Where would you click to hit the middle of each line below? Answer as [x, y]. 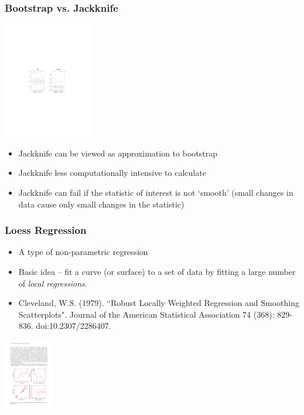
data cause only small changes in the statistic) [101, 204]
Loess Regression [46, 230]
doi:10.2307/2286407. [74, 326]
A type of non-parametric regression [83, 252]
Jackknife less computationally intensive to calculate [112, 173]
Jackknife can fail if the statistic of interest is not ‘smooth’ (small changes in [156, 192]
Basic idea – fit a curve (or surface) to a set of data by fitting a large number [157, 271]
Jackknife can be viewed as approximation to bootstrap [118, 153]
